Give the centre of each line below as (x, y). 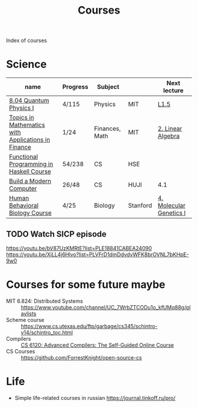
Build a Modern (30, 181)
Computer (23, 189)
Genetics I (172, 213)
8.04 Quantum (29, 101)
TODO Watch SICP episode (57, 234)
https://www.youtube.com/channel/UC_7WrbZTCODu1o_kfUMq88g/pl (106, 307)
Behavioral (24, 206)
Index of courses (27, 41)
